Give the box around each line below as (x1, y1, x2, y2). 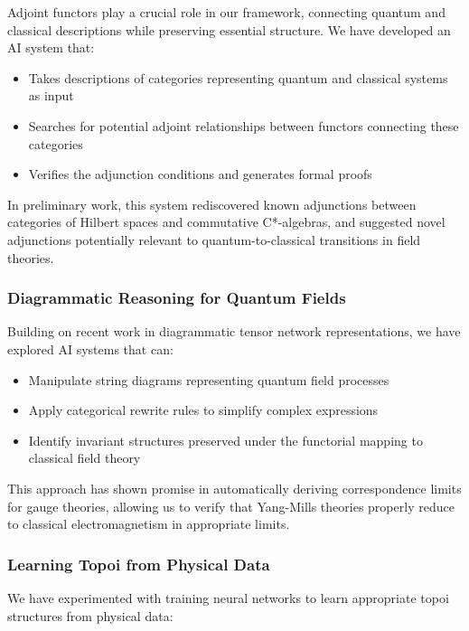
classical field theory (28, 448, 141, 467)
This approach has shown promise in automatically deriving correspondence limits (7, 478, 462, 497)
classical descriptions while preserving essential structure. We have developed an (7, 20, 451, 39)
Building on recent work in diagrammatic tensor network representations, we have (7, 322, 461, 341)
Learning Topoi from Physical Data (7, 552, 270, 575)
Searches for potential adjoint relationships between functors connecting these (28, 116, 459, 135)
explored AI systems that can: (7, 339, 174, 358)
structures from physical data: (7, 606, 174, 625)
